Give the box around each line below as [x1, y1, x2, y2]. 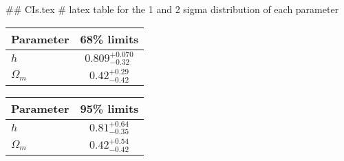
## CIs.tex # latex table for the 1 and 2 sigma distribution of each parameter [6, 2, 339, 16]
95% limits [80, 100, 139, 116]
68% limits [80, 30, 139, 47]
